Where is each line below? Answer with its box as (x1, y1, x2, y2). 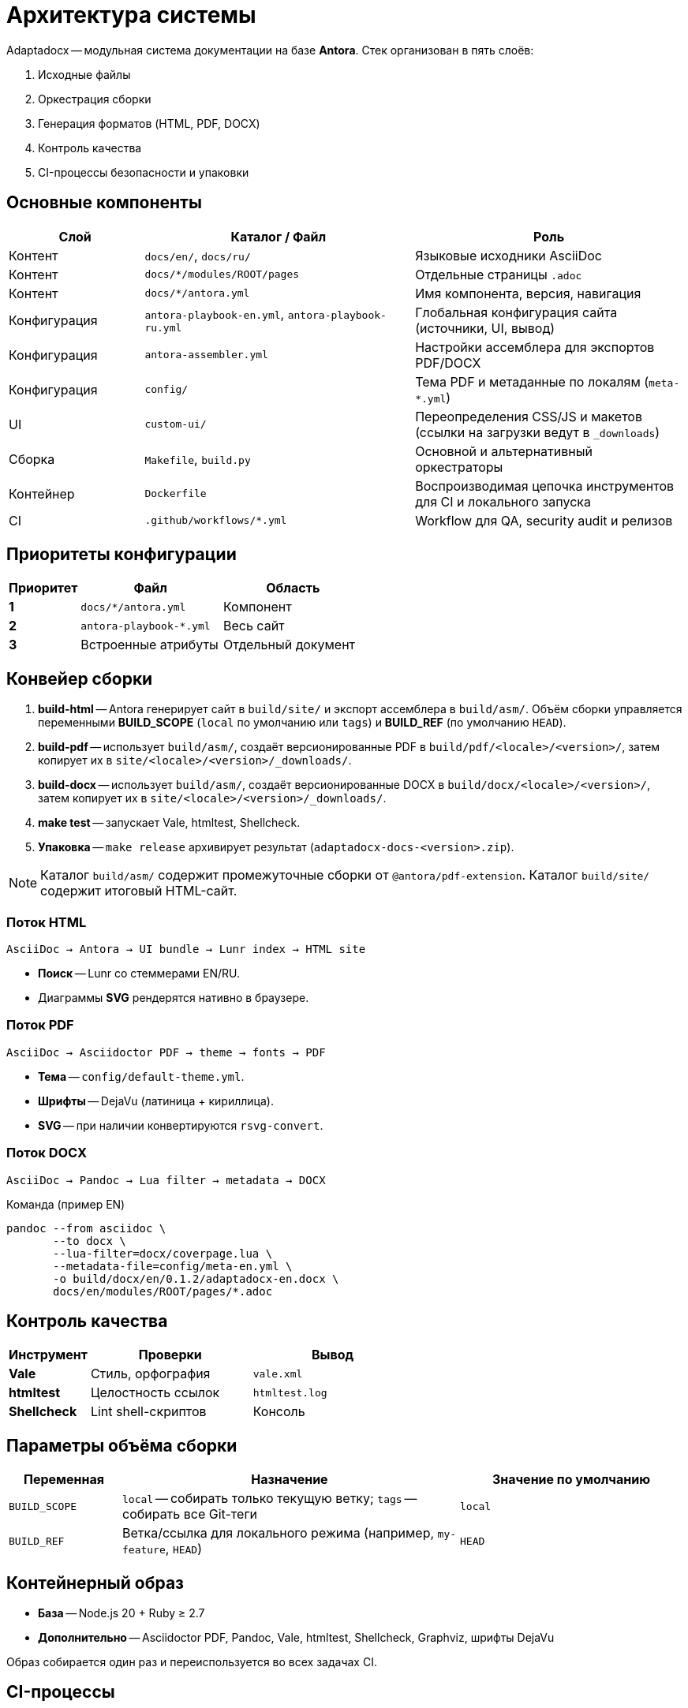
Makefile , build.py (144, 450, 251, 467)
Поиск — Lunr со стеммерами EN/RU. (38, 966, 240, 981)
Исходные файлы (38, 67, 131, 81)
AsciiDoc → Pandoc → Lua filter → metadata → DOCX (6, 1173, 326, 1187)
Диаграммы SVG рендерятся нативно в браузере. (38, 991, 309, 1005)
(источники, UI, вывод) (415, 320, 555, 336)
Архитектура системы (6, 2, 256, 28)
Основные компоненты (6, 192, 202, 213)
